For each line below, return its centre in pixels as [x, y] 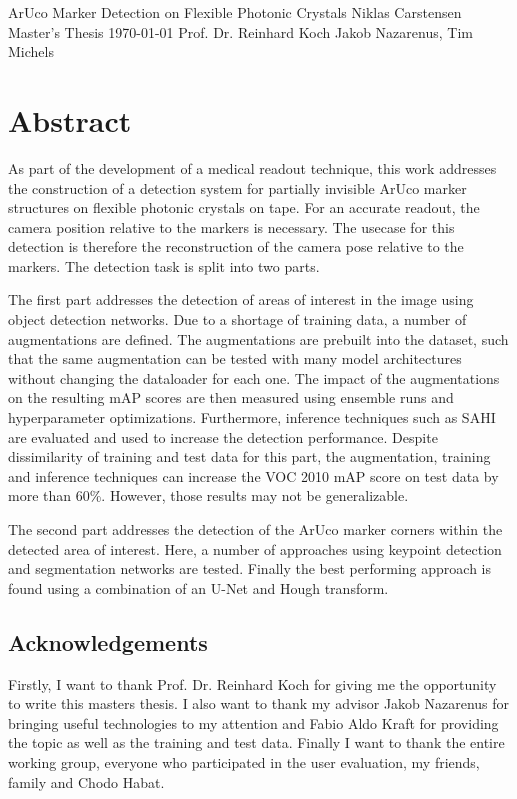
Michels [31, 51]
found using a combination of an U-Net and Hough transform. [198, 587]
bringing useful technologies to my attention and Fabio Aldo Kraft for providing [253, 722]
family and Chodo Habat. [86, 781]
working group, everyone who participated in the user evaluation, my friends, [244, 761]
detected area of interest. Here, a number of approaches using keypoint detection [255, 548]
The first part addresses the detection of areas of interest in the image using [241, 299]
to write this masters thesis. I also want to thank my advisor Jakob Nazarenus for [259, 703]
